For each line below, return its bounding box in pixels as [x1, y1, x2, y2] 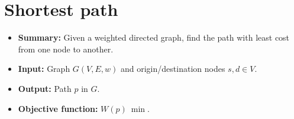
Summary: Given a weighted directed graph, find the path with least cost [18, 31, 290, 44]
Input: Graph [18, 62, 70, 75]
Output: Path [18, 82, 72, 94]
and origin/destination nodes [121, 62, 225, 75]
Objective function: [18, 102, 98, 114]
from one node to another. [18, 42, 114, 55]
